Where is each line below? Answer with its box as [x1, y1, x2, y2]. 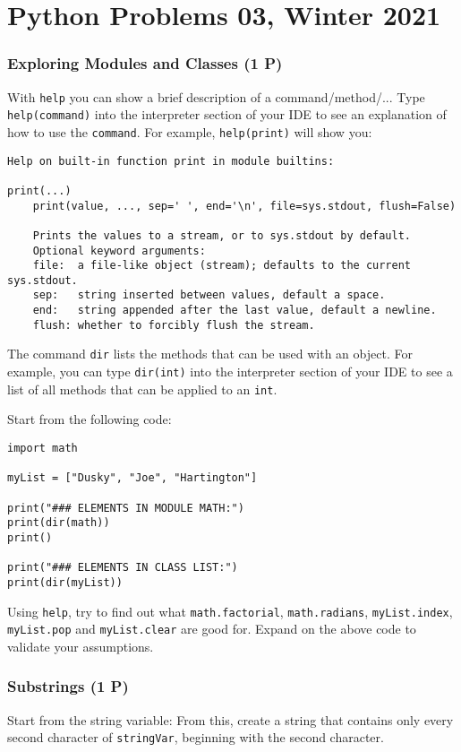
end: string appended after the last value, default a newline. [32, 304, 437, 317]
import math [7, 442, 78, 454]
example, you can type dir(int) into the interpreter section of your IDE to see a [7, 362, 453, 381]
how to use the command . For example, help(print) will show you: [7, 122, 372, 141]
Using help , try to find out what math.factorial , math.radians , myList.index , [7, 601, 453, 620]
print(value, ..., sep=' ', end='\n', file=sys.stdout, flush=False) [32, 199, 457, 212]
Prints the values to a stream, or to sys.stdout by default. [32, 229, 412, 242]
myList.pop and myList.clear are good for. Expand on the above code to [7, 619, 416, 638]
